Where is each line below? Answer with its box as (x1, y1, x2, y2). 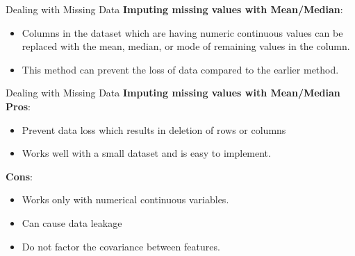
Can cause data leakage (22, 215, 122, 230)
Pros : (6, 99, 31, 113)
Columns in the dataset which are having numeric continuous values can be (22, 25, 343, 40)
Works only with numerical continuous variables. (22, 192, 229, 207)
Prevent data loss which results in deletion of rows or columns (22, 122, 286, 137)
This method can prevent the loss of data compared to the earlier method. (22, 62, 339, 76)
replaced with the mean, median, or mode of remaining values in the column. (22, 39, 350, 53)
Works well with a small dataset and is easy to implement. (22, 146, 271, 160)
